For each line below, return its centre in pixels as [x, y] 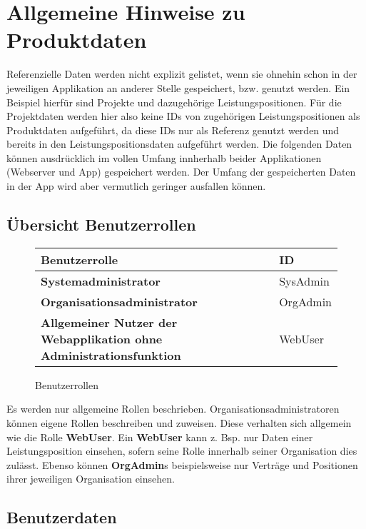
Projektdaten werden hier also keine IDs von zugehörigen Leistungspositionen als [183, 116]
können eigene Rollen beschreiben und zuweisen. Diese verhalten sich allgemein [179, 423]
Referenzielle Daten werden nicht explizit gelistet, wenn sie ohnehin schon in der [182, 74]
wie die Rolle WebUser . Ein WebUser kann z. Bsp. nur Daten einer [160, 437]
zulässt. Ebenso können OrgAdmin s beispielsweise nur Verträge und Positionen [182, 464]
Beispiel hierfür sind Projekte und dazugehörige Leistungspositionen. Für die [174, 102]
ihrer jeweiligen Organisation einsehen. [91, 479]
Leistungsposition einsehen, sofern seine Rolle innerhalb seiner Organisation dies [182, 451]
